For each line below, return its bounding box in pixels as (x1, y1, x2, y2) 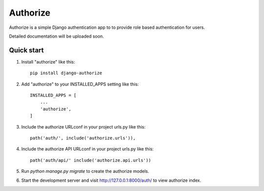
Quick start (9, 46, 44, 54)
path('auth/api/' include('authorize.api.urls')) (30, 157, 152, 163)
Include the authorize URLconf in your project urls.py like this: (21, 124, 146, 129)
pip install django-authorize (30, 70, 103, 76)
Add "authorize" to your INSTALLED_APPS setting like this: (21, 81, 139, 87)
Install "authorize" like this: (21, 59, 75, 64)
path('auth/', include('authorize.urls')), (30, 135, 136, 141)
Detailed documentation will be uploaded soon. (9, 33, 104, 39)
